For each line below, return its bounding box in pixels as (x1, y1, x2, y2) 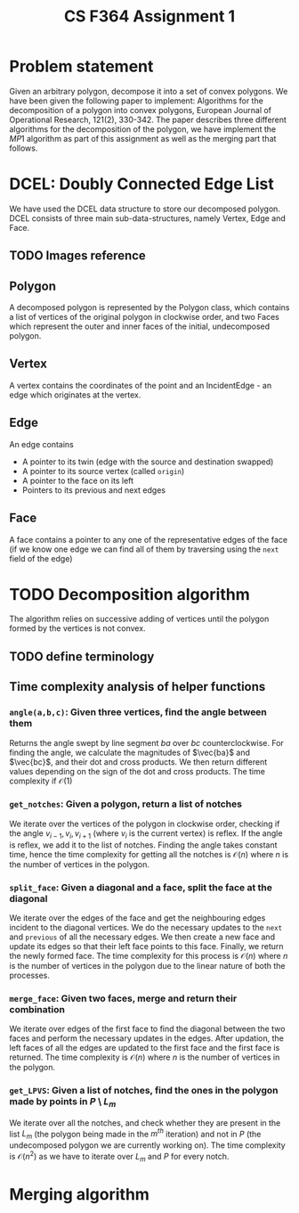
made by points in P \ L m (9, 1095, 117, 1110)
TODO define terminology (9, 649, 155, 664)
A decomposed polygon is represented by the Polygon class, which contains (9, 302, 290, 313)
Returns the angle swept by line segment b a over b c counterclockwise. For (9, 737, 285, 748)
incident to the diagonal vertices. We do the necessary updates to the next (9, 922, 283, 932)
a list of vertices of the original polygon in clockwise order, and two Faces (9, 312, 280, 323)
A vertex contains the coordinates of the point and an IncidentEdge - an (9, 380, 272, 390)
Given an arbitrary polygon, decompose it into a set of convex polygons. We (9, 86, 288, 96)
